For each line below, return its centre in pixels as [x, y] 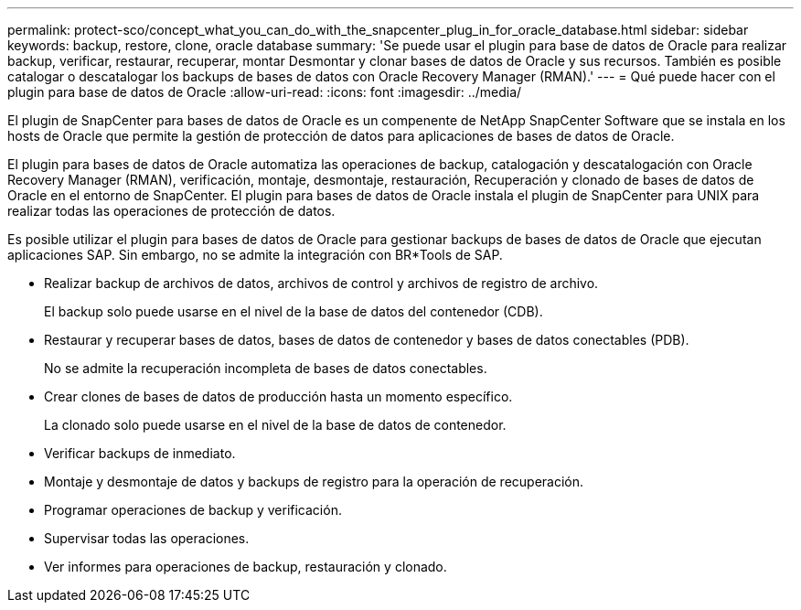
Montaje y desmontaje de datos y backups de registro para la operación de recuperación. [314, 482]
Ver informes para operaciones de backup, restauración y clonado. [246, 567]
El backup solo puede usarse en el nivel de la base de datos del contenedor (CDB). [294, 311]
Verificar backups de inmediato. [140, 453]
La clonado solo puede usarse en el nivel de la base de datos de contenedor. [275, 425]
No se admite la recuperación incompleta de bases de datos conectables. [266, 368]
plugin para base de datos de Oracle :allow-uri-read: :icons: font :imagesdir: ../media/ [265, 92]
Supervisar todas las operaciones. [147, 538]
